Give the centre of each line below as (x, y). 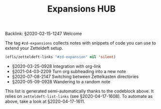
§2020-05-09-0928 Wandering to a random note (61, 82)
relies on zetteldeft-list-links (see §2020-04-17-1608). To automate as (79, 96)
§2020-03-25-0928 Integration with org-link (56, 66)
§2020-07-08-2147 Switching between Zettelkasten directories (75, 77)
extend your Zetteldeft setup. (34, 48)
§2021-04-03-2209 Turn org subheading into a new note (69, 72)
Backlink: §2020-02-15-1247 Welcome (44, 34)
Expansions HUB (81, 9)
